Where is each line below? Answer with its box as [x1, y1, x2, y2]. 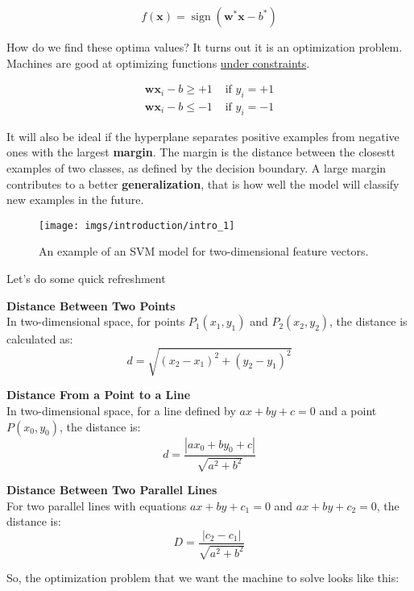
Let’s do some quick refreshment [6, 270, 166, 287]
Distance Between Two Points [6, 297, 176, 314]
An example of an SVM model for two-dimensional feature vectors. [39, 243, 369, 260]
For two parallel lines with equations [6, 497, 187, 514]
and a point [319, 402, 377, 418]
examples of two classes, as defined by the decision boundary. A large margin [6, 160, 387, 177]
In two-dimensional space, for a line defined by [6, 402, 236, 418]
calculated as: [6, 331, 73, 348]
